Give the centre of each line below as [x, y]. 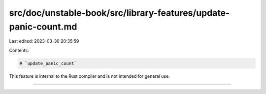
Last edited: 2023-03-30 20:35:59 [44, 41]
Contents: [19, 50]
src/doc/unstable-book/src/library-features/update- [119, 13]
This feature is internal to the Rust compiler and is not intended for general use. [89, 76]
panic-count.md [43, 27]
